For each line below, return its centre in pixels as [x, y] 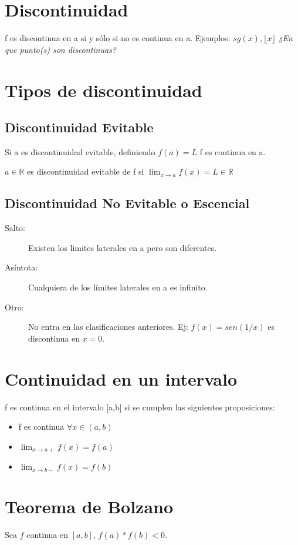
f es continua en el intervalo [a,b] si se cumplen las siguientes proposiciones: [140, 407]
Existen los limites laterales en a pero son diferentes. [123, 247]
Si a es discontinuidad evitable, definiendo [80, 151]
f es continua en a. [233, 151]
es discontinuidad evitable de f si [86, 171]
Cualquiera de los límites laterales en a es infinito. [118, 287]
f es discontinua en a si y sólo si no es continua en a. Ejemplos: [118, 38]
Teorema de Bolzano [89, 506]
